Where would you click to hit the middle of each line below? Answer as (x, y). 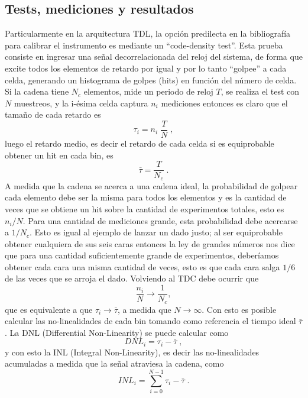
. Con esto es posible (239, 309)
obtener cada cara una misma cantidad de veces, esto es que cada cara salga (142, 266)
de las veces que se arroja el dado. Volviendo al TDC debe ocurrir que (132, 278)
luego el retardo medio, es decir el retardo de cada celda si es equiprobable (140, 143)
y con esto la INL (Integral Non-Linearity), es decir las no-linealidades (132, 352)
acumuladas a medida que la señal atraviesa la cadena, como (114, 363)
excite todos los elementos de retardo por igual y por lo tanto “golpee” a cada (146, 68)
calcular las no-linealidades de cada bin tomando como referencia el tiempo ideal (150, 321)
